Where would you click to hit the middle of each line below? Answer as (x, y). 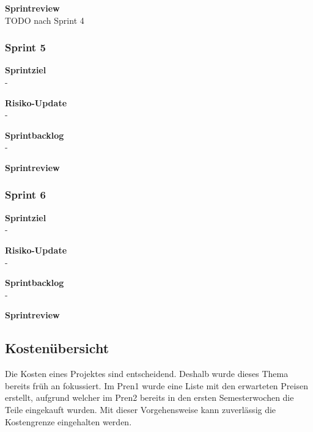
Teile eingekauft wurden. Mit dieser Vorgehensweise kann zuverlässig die (141, 409)
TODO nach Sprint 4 (45, 20)
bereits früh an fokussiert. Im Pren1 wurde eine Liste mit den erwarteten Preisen (156, 385)
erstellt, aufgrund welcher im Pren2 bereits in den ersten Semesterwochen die (149, 397)
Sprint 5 (25, 47)
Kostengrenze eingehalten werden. (68, 421)
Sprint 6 (25, 195)
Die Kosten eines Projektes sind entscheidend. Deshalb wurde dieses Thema (147, 374)
